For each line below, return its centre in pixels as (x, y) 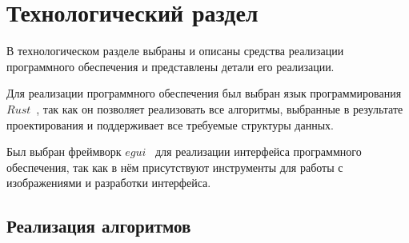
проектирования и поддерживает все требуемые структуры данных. (170, 124)
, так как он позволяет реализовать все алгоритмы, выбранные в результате (220, 108)
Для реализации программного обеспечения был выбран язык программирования (204, 93)
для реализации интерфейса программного (258, 151)
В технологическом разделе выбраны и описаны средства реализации (175, 51)
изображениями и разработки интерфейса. (109, 183)
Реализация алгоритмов (99, 226)
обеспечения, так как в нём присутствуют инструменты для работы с (175, 167)
